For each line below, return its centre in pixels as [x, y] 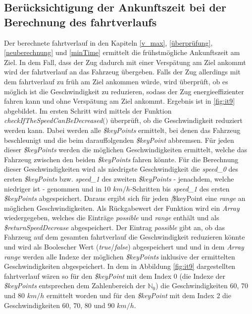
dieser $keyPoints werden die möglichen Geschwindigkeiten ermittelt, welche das [126, 150]
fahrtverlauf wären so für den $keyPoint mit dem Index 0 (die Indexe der [115, 276]
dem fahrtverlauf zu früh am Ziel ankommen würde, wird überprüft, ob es [116, 81]
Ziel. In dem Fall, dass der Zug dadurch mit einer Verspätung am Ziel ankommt [125, 62]
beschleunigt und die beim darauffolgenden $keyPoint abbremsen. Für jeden [119, 140]
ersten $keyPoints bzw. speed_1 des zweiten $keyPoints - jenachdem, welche [119, 178]
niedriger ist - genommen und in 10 [57, 188]
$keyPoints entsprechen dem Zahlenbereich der [75, 285]
